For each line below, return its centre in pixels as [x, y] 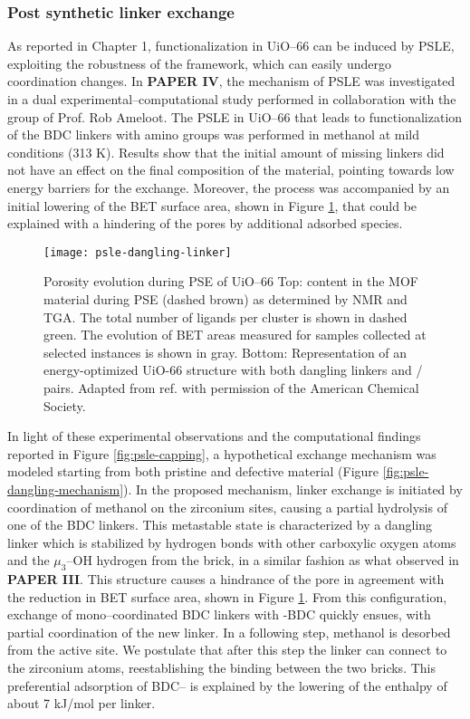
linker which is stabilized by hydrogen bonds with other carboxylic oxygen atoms [232, 542]
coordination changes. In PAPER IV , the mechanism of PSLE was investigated [231, 81]
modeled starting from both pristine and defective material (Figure [193, 471]
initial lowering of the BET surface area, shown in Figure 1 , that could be [212, 205]
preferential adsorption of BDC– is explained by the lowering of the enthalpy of [227, 685]
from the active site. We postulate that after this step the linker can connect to [227, 650]
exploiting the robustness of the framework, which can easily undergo [199, 63]
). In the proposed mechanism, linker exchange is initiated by [293, 489]
